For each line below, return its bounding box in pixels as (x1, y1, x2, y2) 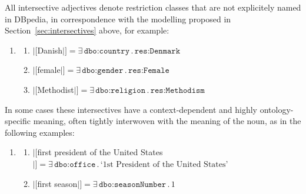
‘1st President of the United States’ (100, 160, 228, 169)
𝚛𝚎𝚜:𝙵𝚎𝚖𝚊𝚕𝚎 (128, 66, 169, 75)
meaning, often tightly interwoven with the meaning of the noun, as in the (33, 115, 301, 127)
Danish (37, 44, 63, 56)
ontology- (260, 103, 294, 115)
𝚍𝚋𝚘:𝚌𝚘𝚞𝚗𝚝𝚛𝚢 (84, 46, 130, 55)
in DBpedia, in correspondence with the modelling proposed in (5, 12, 231, 25)
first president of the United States (37, 146, 163, 158)
